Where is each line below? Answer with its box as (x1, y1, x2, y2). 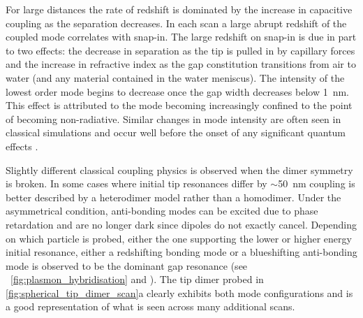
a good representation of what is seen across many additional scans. (6, 299, 295, 314)
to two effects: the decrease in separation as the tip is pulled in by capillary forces (6, 43, 355, 57)
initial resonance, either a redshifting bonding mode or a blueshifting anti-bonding (6, 245, 357, 259)
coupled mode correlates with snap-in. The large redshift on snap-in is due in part (6, 29, 357, 44)
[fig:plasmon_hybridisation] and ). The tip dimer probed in (10, 272, 264, 287)
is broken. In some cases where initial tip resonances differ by (6, 176, 267, 191)
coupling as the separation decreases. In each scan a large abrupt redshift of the (6, 15, 347, 30)
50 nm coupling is (278, 176, 355, 191)
